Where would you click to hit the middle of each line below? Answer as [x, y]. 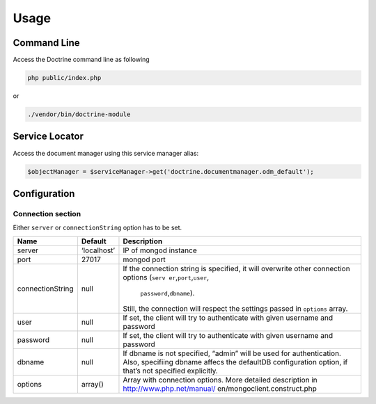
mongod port [144, 259]
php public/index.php [64, 78]
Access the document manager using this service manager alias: [106, 153]
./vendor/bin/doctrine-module [79, 114]
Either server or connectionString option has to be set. [97, 228]
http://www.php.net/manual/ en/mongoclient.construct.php [220, 388]
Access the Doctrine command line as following [81, 60]
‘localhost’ [98, 250]
